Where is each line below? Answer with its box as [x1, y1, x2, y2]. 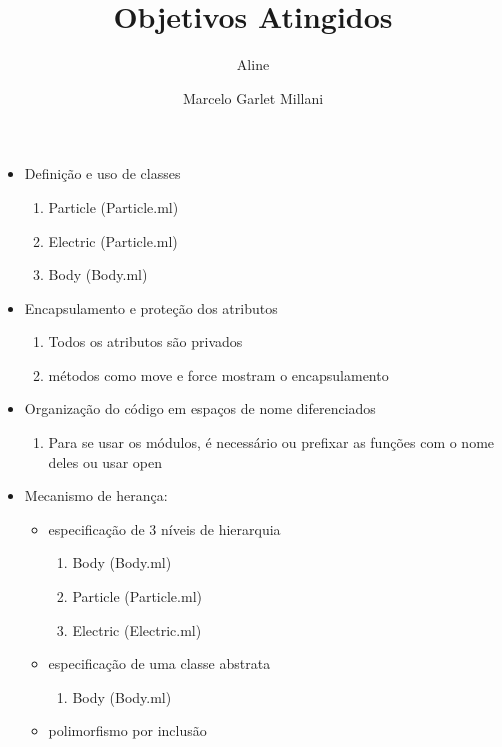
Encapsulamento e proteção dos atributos [24, 297, 278, 318]
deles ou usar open [48, 451, 162, 472]
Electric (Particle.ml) [48, 230, 178, 251]
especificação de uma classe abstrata [48, 653, 271, 674]
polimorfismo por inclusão [48, 720, 207, 741]
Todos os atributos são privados [48, 331, 243, 352]
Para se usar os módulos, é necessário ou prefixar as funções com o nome [48, 432, 495, 453]
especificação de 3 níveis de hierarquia [48, 518, 281, 539]
